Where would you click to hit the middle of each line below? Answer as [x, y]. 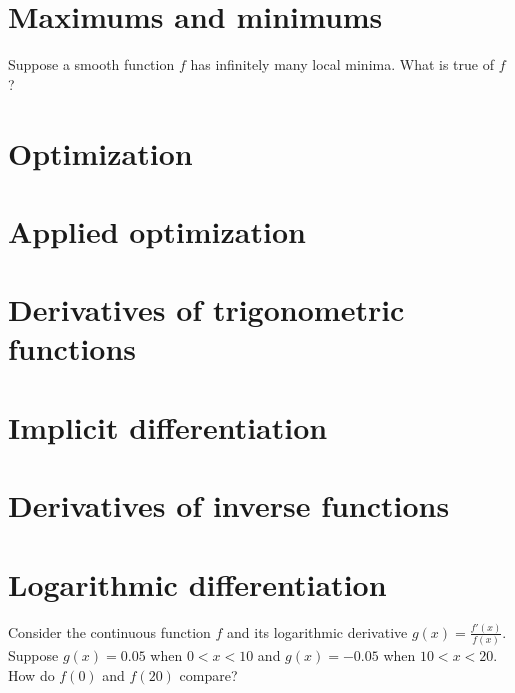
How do [31, 674]
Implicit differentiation [168, 426]
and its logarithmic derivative [317, 631]
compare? [208, 674]
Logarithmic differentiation [197, 583]
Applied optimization [157, 230]
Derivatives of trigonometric [206, 309]
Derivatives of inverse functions [229, 505]
